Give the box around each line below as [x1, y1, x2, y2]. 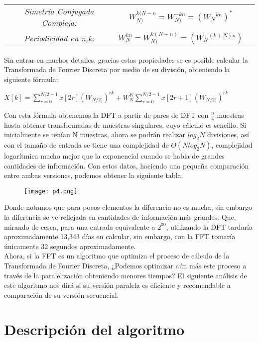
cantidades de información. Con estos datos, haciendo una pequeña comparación [4, 160, 249, 171]
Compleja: [41, 17, 77, 28]
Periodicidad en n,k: [24, 32, 95, 44]
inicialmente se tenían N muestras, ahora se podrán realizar [4, 129, 186, 140]
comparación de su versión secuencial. [4, 289, 119, 300]
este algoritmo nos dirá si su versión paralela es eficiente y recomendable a [4, 280, 231, 290]
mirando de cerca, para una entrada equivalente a [4, 221, 155, 232]
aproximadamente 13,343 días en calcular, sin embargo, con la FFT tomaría [4, 231, 236, 242]
